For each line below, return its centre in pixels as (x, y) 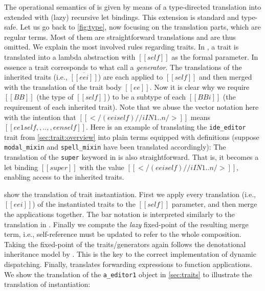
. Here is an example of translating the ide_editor (166, 127)
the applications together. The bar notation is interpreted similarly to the (119, 214)
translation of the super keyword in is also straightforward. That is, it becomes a (131, 157)
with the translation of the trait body (63, 87)
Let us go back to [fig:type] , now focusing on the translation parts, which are (140, 27)
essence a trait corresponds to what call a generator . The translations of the (123, 67)
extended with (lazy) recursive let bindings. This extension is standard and (122, 17)
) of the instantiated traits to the (84, 204)
